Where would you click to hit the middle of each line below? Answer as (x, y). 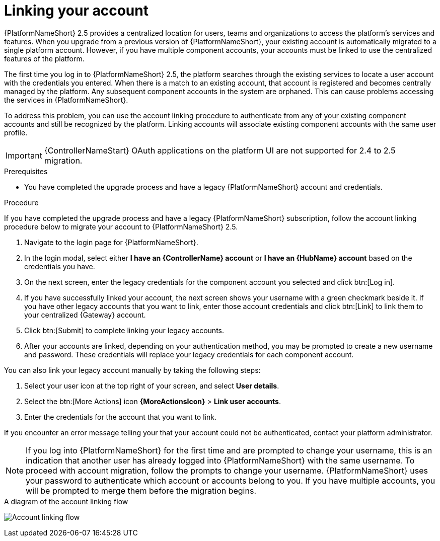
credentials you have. (60, 266)
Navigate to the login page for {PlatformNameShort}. (111, 242)
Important (24, 155)
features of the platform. (44, 58)
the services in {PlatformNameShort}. (66, 100)
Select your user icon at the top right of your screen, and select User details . (152, 385)
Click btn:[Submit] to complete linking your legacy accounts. (124, 330)
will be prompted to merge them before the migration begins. (141, 490)
